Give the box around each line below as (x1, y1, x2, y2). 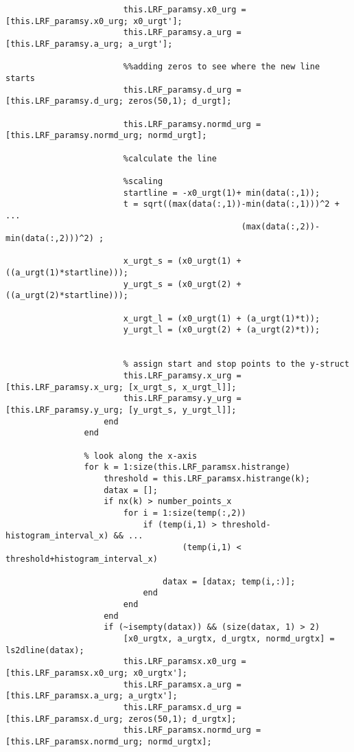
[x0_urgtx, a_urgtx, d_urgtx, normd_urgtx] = (123, 634, 335, 644)
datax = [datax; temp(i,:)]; (163, 576, 296, 586)
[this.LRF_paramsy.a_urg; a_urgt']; (5, 38, 173, 49)
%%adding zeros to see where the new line (123, 62, 320, 72)
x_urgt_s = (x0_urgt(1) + (123, 256, 241, 266)
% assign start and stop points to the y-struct (123, 359, 350, 369)
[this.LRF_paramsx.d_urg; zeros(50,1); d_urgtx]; (5, 714, 237, 724)
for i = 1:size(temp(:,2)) (123, 508, 246, 518)
